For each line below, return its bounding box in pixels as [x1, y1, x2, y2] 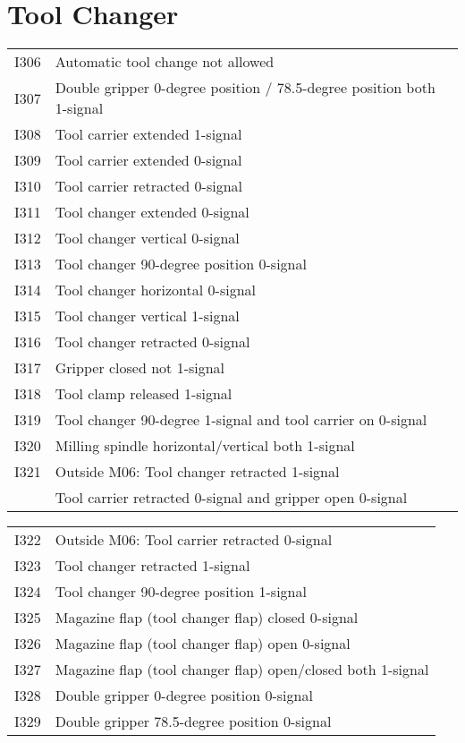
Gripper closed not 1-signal [55, 357, 225, 379]
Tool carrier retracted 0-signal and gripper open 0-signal [55, 487, 408, 508]
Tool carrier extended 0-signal [55, 149, 242, 171]
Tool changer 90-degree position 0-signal [55, 253, 307, 275]
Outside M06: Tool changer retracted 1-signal [55, 461, 340, 483]
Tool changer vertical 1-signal [55, 305, 240, 327]
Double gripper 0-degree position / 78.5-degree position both [55, 77, 435, 98]
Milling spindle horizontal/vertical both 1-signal [55, 435, 355, 457]
